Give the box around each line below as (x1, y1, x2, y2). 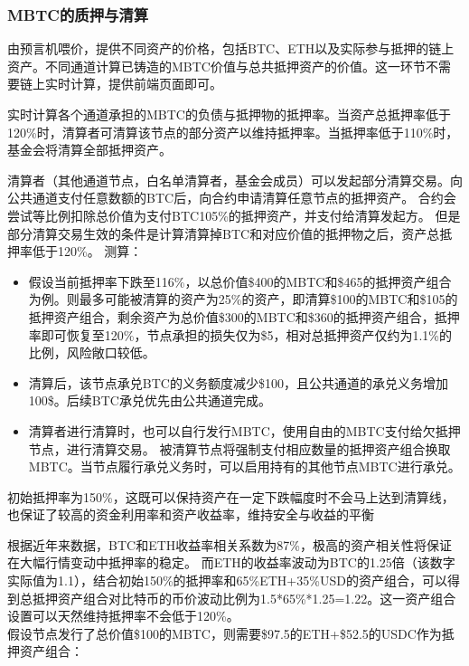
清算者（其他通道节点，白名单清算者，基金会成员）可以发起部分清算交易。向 (7, 170, 463, 189)
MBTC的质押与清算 (7, 3, 149, 25)
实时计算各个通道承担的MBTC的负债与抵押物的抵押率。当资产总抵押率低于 (7, 105, 451, 123)
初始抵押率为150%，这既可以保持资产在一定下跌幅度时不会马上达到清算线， (7, 487, 455, 506)
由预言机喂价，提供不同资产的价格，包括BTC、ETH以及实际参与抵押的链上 (7, 39, 455, 58)
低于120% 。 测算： (32, 242, 143, 261)
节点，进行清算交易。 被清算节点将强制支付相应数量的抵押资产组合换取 (28, 439, 451, 458)
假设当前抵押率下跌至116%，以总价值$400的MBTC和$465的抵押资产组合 (28, 271, 452, 290)
